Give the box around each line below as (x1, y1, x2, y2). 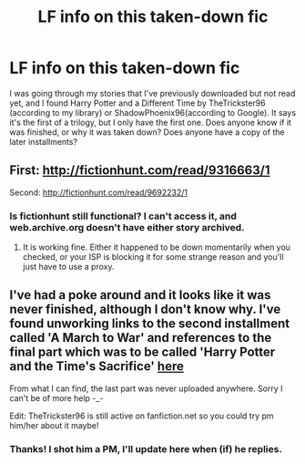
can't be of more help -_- (9, 392, 104, 403)
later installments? (9, 136, 78, 147)
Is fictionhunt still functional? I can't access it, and (9, 210, 237, 222)
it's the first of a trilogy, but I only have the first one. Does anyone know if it (9, 117, 291, 128)
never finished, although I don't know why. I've (9, 302, 281, 317)
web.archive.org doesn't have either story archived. (9, 221, 245, 233)
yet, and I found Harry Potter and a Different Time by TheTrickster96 (9, 98, 266, 108)
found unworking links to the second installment (9, 316, 290, 332)
